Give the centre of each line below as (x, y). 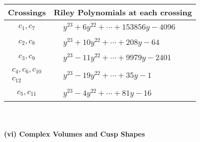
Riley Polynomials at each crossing (123, 12)
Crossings (27, 12)
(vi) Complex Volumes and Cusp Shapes (75, 133)
